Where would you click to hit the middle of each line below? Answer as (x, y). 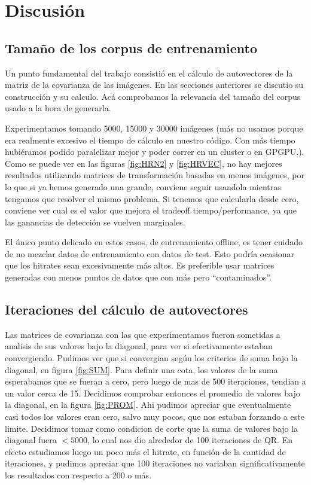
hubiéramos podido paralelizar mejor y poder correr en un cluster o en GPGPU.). (155, 152)
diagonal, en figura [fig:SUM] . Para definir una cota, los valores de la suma (141, 369)
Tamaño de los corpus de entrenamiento (131, 48)
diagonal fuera (31, 440)
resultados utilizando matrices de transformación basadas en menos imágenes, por (155, 175)
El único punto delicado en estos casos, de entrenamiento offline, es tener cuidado (154, 242)
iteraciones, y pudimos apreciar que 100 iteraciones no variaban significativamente (155, 463)
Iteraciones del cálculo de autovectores (126, 309)
